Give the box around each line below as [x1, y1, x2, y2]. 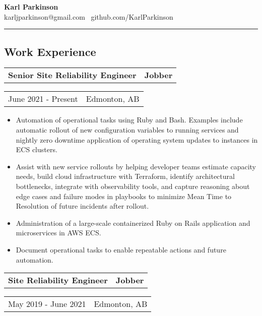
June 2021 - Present [8, 93, 78, 105]
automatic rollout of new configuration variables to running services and [16, 124, 239, 135]
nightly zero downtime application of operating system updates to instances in [16, 134, 258, 145]
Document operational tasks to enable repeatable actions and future [16, 244, 226, 255]
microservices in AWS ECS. [16, 227, 101, 238]
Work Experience [4, 43, 96, 59]
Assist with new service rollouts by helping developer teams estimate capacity [16, 161, 256, 171]
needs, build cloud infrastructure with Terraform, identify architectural [16, 171, 235, 181]
